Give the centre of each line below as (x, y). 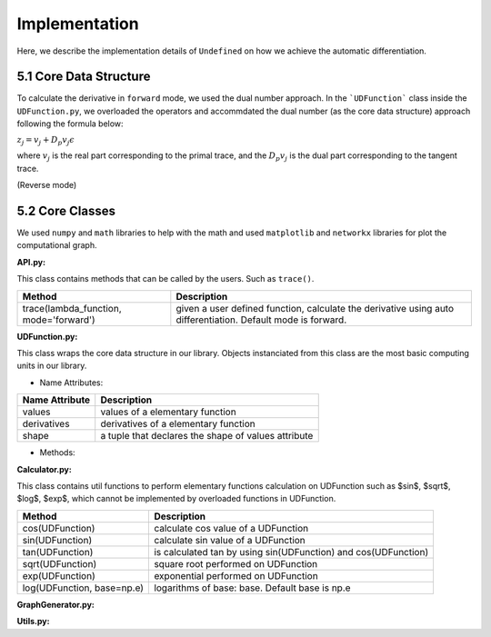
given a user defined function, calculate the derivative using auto (315, 308)
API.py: (31, 262)
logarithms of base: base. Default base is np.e (252, 588)
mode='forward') (59, 320)
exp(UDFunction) (59, 575)
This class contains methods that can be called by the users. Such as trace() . (165, 279)
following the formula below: (70, 124)
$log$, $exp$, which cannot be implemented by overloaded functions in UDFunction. (176, 499)
